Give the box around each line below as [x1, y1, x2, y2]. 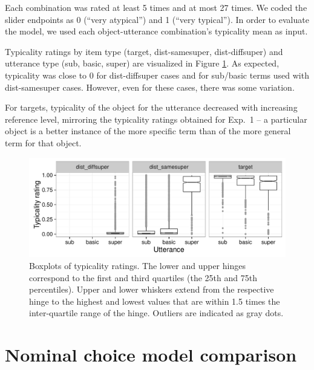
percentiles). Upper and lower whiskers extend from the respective [29, 283, 274, 296]
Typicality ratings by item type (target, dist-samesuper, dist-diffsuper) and [5, 45, 283, 57]
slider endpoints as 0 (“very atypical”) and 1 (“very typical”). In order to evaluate [5, 13, 309, 25]
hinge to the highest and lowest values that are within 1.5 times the [29, 294, 280, 307]
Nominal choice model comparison [5, 342, 297, 367]
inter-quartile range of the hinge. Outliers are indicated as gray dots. [29, 307, 284, 319]
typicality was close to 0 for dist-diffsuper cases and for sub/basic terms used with [5, 68, 309, 81]
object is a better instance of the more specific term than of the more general [5, 125, 291, 137]
